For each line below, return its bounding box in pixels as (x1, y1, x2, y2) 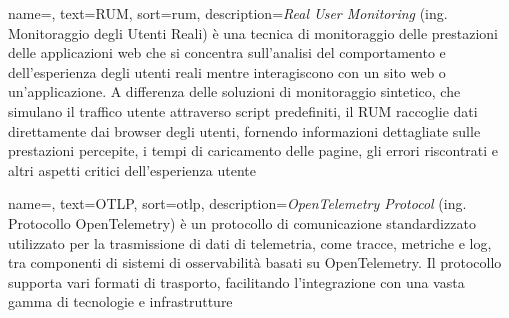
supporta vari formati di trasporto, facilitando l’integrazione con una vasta (8, 271, 465, 292)
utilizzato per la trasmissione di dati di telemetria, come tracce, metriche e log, (8, 232, 492, 253)
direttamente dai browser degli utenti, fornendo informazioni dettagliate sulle (8, 120, 481, 141)
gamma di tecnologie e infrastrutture (8, 291, 233, 312)
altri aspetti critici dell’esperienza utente (8, 159, 256, 180)
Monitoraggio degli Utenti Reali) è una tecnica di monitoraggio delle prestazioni (8, 22, 499, 43)
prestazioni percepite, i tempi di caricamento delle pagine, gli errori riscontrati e (8, 140, 499, 161)
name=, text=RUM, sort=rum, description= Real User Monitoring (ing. (8, 3, 448, 23)
